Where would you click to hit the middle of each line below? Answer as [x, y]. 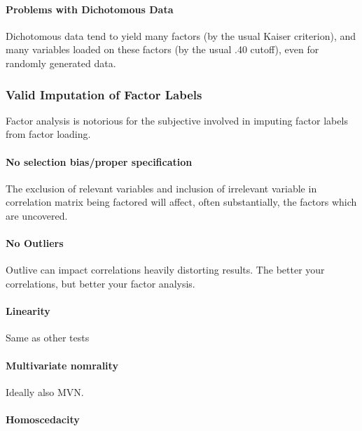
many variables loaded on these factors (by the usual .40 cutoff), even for [162, 49]
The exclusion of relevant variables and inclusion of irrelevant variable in [161, 188]
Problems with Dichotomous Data [90, 9]
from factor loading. [48, 134]
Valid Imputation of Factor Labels [104, 94]
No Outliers [35, 243]
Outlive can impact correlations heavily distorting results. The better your [165, 270]
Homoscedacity [43, 419]
